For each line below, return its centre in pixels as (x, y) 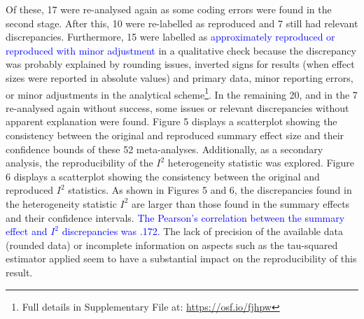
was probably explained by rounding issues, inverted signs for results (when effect (180, 64)
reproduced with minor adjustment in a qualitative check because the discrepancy (181, 50)
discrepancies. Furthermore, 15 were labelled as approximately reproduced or (170, 37)
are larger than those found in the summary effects (241, 203)
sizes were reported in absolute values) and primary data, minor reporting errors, (180, 77)
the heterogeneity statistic (61, 203)
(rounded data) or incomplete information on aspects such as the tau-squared (172, 244)
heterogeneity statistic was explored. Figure (261, 163)
